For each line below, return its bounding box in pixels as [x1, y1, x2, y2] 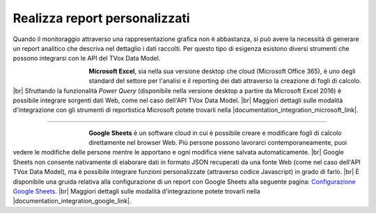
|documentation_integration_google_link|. [13, 197, 132, 205]
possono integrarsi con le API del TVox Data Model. [13, 54, 161, 63]
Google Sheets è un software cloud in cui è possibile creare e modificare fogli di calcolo [88, 129, 342, 137]
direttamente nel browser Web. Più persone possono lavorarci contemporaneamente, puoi [88, 139, 347, 147]
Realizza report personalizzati [13, 10, 191, 26]
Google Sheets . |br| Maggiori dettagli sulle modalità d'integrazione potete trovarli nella [13, 187, 260, 196]
